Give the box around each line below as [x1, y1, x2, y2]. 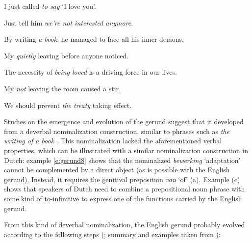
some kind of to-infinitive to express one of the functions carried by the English [4, 193, 242, 203]
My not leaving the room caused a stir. [4, 83, 121, 93]
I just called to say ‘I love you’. [4, 1, 96, 11]
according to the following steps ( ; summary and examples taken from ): [4, 229, 221, 239]
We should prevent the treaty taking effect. [4, 100, 132, 110]
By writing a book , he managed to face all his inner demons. [4, 34, 184, 44]
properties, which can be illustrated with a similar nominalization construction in [4, 145, 248, 155]
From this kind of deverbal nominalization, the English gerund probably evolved [4, 219, 245, 230]
